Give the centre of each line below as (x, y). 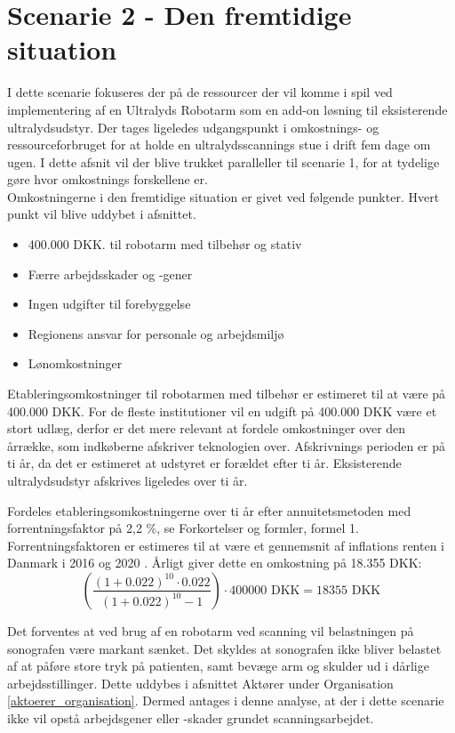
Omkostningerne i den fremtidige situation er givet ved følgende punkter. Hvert (224, 196)
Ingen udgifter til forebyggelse (109, 304)
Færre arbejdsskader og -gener (110, 274)
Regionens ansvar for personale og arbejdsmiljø (156, 333)
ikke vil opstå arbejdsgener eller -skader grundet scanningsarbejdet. (191, 717)
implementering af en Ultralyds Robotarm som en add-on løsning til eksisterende (227, 109)
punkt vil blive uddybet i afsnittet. (102, 214)
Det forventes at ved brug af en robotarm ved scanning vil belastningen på (211, 630)
